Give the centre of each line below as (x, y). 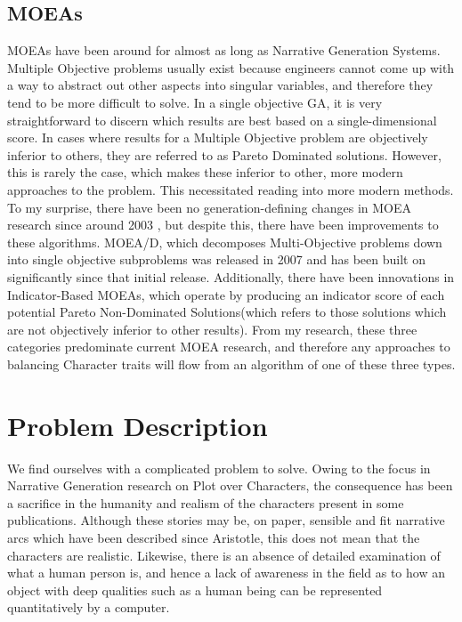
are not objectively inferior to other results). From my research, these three (212, 329)
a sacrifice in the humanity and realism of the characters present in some (206, 502)
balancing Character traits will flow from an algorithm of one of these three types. (231, 364)
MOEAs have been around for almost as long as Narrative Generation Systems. (224, 50)
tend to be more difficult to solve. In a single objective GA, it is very (195, 102)
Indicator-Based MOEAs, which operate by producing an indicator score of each (226, 294)
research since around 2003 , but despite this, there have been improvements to (223, 225)
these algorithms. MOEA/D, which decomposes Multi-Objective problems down (225, 242)
